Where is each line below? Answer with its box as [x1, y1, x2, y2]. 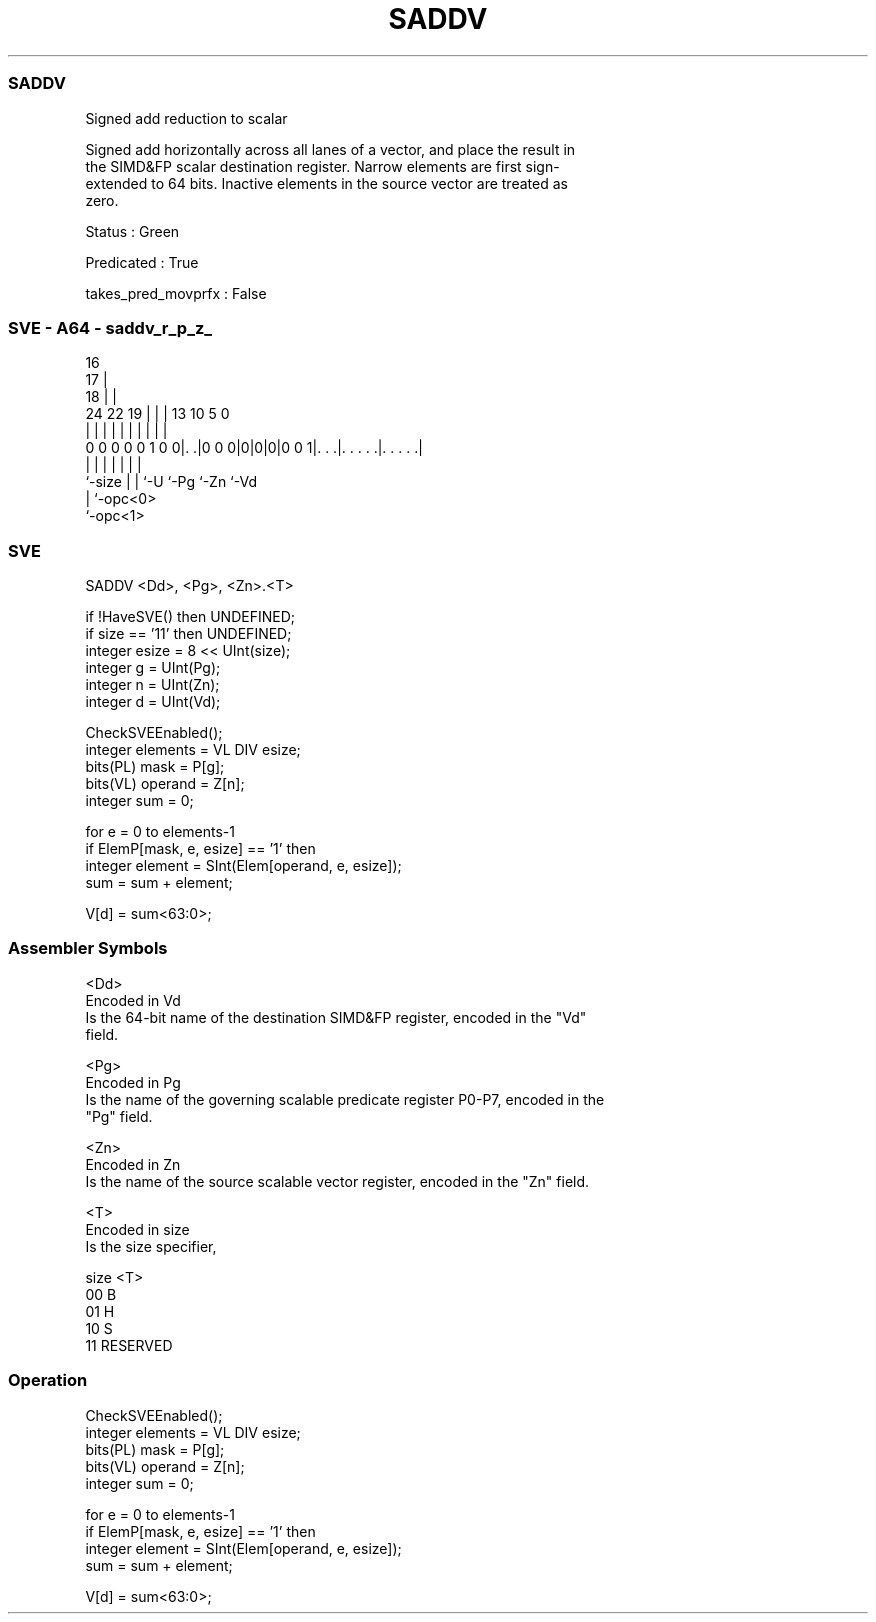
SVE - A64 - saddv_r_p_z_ [8, 317, 213, 338]
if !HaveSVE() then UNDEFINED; [85, 608, 295, 625]
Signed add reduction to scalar [85, 109, 288, 127]
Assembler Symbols [8, 938, 168, 959]
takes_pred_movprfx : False [85, 284, 267, 302]
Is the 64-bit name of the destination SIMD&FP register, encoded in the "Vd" [85, 1008, 587, 1026]
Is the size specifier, [85, 1237, 217, 1255]
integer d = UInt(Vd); [85, 693, 221, 710]
